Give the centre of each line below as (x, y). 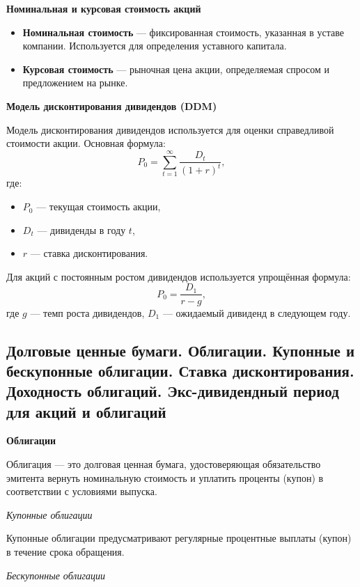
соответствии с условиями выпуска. (82, 491)
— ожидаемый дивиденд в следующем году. (257, 312)
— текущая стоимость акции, (99, 206)
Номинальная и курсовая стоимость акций (104, 8)
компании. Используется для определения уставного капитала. (155, 46)
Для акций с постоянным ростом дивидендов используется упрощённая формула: (179, 276)
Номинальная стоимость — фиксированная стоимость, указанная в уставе (183, 32)
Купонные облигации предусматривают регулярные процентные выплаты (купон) (179, 538)
